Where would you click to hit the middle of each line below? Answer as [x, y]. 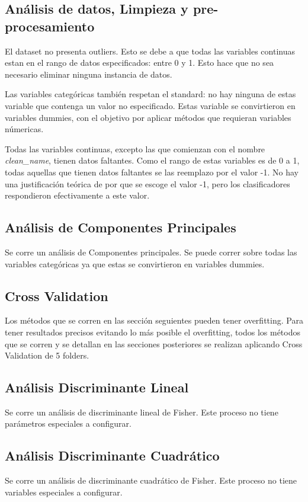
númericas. [24, 129]
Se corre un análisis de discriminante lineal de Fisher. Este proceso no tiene [142, 412]
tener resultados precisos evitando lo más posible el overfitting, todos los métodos [153, 332]
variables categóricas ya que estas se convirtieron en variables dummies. [135, 263]
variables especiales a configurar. [64, 492]
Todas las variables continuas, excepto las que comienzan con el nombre [135, 148]
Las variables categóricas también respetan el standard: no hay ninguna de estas [150, 94]
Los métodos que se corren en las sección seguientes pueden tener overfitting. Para [154, 320]
